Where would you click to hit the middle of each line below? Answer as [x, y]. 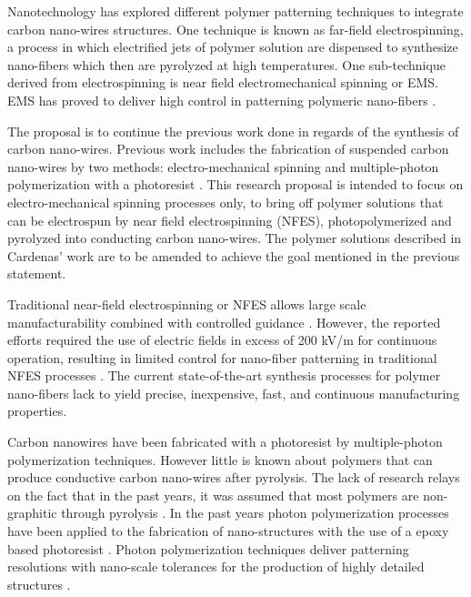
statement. [37, 273]
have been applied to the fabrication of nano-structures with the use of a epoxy [228, 531]
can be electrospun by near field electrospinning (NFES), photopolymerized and [230, 220]
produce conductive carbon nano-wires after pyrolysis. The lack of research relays [234, 477]
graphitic [32, 513]
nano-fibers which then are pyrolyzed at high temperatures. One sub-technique [226, 64]
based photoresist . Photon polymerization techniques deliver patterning [208, 548]
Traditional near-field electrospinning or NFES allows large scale [187, 304]
